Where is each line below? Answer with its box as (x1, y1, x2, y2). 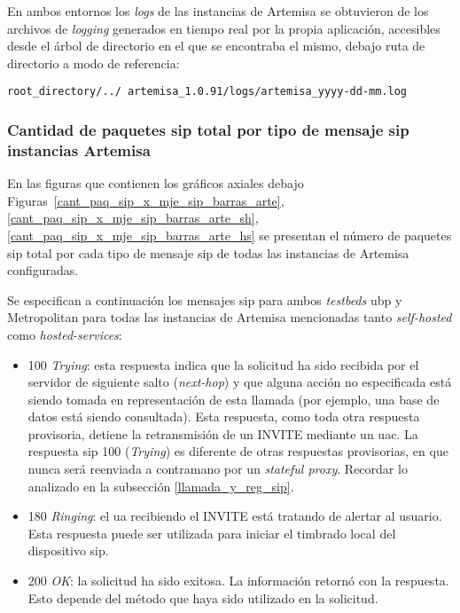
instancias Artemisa (7, 138, 151, 161)
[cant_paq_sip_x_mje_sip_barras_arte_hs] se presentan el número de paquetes (7, 225, 452, 244)
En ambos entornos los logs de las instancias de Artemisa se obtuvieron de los (7, 2, 429, 20)
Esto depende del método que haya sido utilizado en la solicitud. (27, 588, 378, 607)
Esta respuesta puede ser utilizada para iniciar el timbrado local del (27, 523, 396, 542)
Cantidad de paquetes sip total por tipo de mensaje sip (7, 118, 409, 140)
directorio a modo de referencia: (7, 53, 180, 72)
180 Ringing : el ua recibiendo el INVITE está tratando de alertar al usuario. (27, 507, 442, 525)
